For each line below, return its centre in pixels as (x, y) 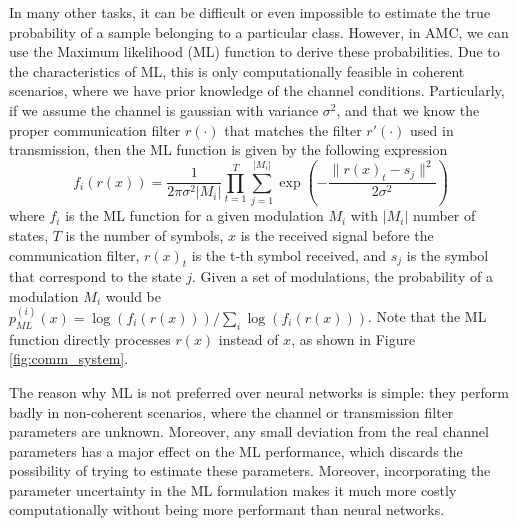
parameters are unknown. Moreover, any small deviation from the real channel (249, 431)
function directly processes (90, 338)
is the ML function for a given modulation (194, 215)
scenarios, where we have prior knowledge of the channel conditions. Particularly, (257, 90)
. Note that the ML (427, 316)
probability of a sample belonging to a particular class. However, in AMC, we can (259, 31)
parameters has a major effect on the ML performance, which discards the (236, 450)
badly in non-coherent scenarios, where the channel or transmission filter (231, 411)
